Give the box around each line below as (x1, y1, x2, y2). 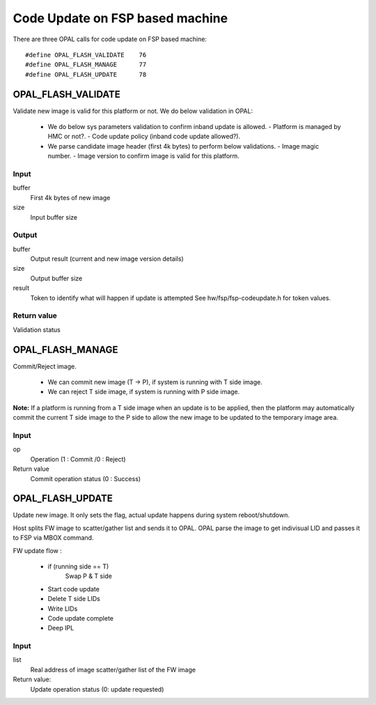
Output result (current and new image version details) (30, 255, 184, 263)
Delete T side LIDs (47, 595, 100, 603)
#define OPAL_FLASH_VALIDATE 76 (25, 51, 147, 59)
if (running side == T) (47, 562, 109, 570)
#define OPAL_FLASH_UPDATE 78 (25, 70, 147, 78)
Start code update (47, 584, 100, 593)
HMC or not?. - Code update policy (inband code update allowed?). (47, 132, 240, 141)
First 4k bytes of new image (30, 193, 111, 202)
